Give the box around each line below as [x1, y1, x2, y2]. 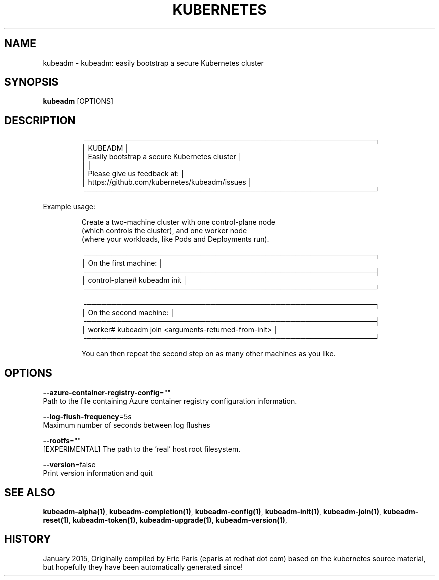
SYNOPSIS [4, 76, 59, 89]
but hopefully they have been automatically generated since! [43, 562, 243, 571]
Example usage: [43, 202, 95, 211]
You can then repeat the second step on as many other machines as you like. [81, 349, 336, 358]
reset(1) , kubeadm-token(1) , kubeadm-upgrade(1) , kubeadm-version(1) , [43, 515, 287, 524]
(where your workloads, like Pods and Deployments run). [81, 235, 269, 244]
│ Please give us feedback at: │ [81, 169, 185, 178]
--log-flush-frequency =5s [43, 412, 132, 421]
